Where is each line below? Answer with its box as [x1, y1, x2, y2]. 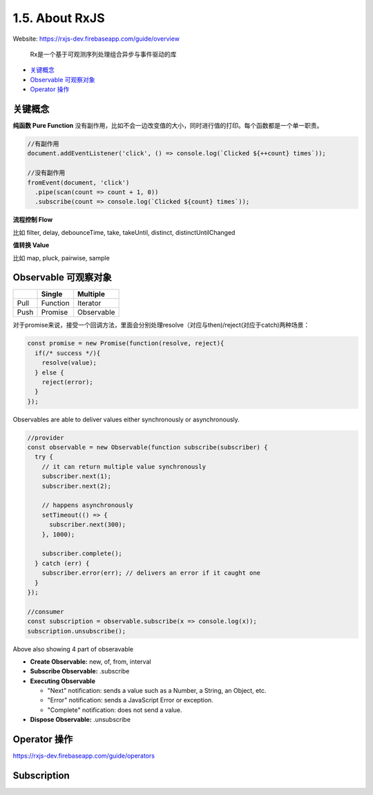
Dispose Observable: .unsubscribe [30, 716, 131, 724]
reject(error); [41, 378, 93, 386]
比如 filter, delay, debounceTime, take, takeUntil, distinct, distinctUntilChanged [12, 228, 236, 236]
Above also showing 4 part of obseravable [12, 644, 134, 653]
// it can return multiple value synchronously [41, 463, 207, 470]
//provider [27, 434, 64, 441]
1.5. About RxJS [12, 10, 105, 26]
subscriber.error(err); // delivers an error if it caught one [41, 569, 261, 577]
